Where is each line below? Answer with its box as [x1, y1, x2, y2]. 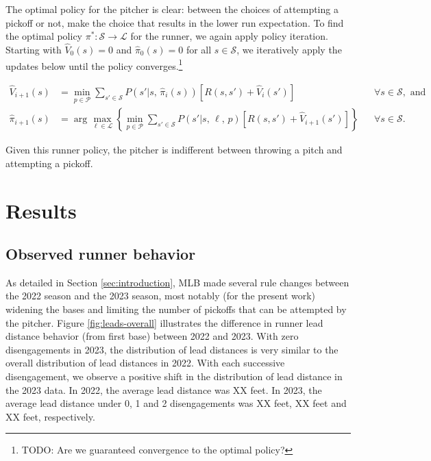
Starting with [5, 42, 62, 56]
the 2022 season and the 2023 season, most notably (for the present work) [5, 288, 316, 303]
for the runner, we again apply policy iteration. [130, 29, 328, 43]
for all [186, 42, 212, 56]
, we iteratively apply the [236, 42, 342, 56]
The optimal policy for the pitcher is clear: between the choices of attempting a [5, 2, 338, 16]
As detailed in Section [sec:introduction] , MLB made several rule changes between [5, 275, 349, 289]
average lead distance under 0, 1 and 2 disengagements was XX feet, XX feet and [5, 396, 347, 410]
